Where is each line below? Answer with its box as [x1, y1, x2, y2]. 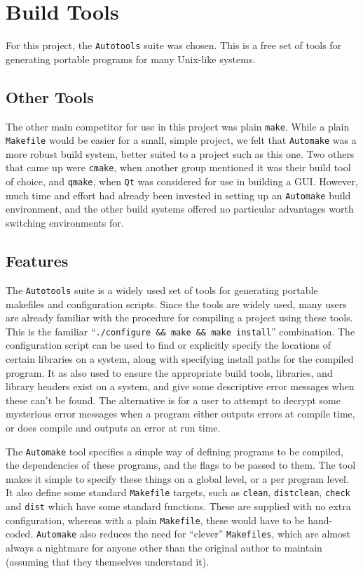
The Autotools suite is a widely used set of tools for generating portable [6, 282, 318, 297]
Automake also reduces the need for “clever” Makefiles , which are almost [36, 526, 350, 541]
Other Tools [6, 86, 94, 107]
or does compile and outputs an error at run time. [6, 420, 221, 434]
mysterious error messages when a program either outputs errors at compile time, [6, 406, 355, 421]
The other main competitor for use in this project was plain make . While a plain [6, 119, 350, 133]
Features [6, 250, 69, 272]
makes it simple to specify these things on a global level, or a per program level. [6, 471, 349, 486]
